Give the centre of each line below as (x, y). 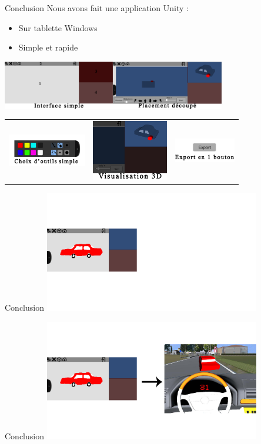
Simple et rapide (48, 47)
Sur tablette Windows (58, 27)
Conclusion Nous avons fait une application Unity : (97, 8)
